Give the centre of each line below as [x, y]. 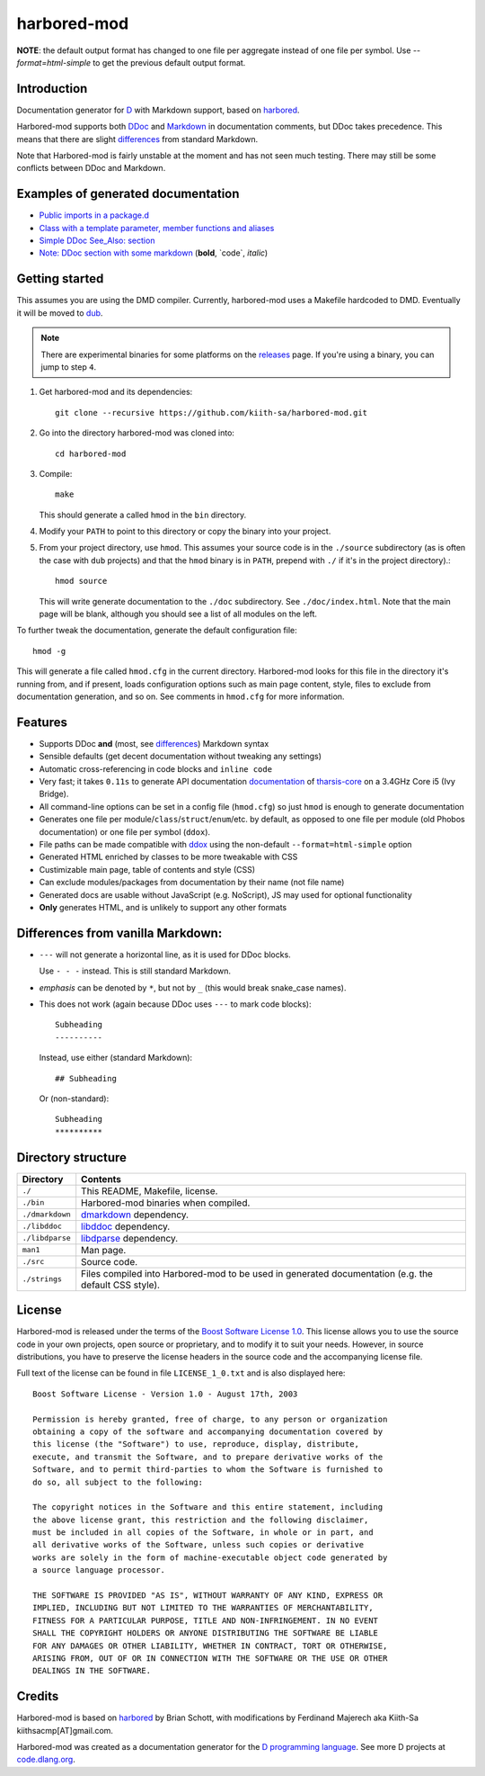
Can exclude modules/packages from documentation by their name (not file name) [192, 883]
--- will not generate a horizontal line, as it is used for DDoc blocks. [165, 955]
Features [42, 722]
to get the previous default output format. [169, 62]
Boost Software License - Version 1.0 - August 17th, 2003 [165, 1394]
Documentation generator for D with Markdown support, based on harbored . [158, 110]
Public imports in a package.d [94, 215]
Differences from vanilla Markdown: [119, 933]
